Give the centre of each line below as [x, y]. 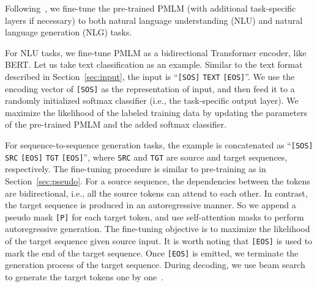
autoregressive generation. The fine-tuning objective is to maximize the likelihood [158, 229]
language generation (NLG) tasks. [69, 32]
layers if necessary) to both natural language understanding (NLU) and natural [154, 20]
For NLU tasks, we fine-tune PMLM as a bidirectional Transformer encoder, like [156, 52]
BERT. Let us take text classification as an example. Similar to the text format [154, 64]
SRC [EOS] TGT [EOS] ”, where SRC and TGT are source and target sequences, [146, 157]
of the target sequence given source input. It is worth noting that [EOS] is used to [159, 241]
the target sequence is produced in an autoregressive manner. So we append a [151, 205]
